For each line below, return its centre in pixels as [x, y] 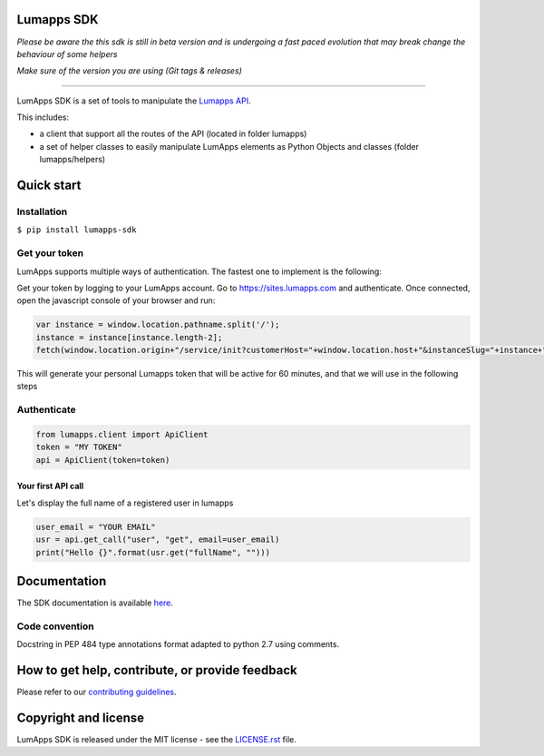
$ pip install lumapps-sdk [77, 230]
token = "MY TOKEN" [79, 447]
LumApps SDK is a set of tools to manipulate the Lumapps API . [134, 101]
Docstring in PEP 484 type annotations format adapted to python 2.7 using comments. [178, 644]
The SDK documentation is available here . [95, 603]
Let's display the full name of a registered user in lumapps [125, 503]
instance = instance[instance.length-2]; [129, 337]
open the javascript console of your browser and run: [116, 300]
